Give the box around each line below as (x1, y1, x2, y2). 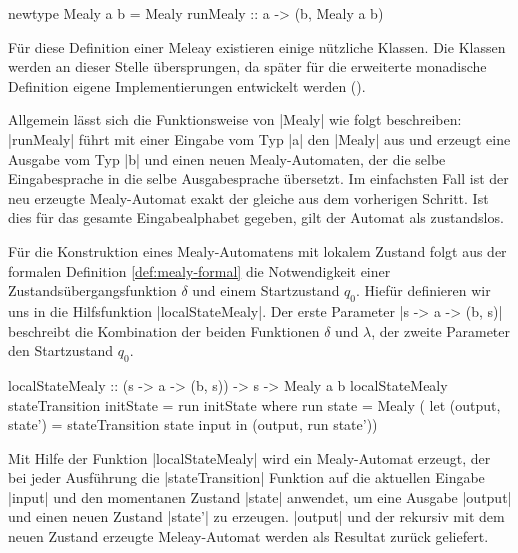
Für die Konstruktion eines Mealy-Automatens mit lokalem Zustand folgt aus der (8, 240, 507, 261)
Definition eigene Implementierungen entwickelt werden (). (8, 75, 366, 96)
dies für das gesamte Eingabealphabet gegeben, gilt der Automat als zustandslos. (8, 207, 504, 228)
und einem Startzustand (192, 280, 340, 301)
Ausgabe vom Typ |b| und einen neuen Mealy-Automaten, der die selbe (8, 148, 446, 169)
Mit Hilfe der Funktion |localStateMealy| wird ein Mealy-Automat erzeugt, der (8, 447, 491, 468)
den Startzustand (8, 340, 114, 361)
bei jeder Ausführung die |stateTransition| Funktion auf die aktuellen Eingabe (8, 467, 485, 488)
